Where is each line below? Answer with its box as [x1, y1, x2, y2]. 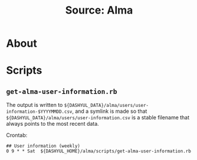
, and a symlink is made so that [71, 107, 147, 115]
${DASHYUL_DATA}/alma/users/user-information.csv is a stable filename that [6, 114, 190, 121]
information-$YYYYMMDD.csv [6, 109, 73, 115]
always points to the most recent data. [6, 120, 99, 128]
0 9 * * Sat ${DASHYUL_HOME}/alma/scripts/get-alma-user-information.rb [6, 148, 192, 154]
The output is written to [6, 102, 63, 109]
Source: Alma [65, 4, 133, 17]
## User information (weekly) [6, 143, 81, 149]
